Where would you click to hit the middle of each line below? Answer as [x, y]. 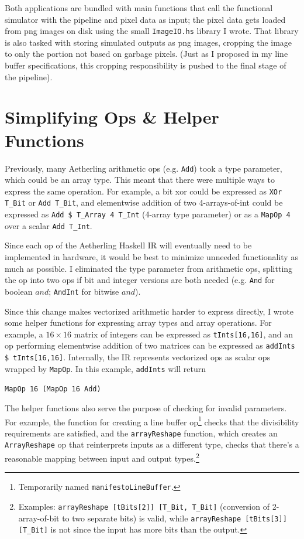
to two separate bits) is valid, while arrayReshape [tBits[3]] [175, 518]
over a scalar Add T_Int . [49, 225]
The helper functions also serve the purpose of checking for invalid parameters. [146, 407]
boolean [19, 291]
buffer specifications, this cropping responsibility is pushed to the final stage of [146, 65]
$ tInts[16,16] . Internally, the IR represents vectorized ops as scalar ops [138, 357]
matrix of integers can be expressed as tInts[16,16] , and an [184, 334]
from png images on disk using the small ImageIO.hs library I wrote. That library [152, 31]
